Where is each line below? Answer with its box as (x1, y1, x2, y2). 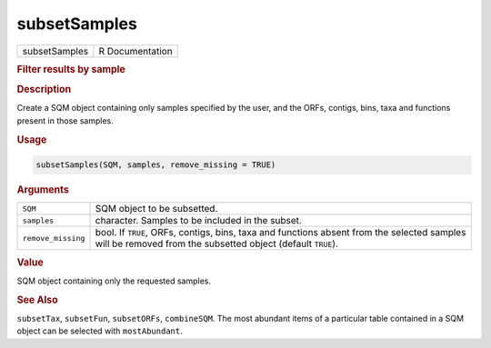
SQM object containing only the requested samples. (16, 275, 211, 286)
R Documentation (98, 45, 173, 57)
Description (16, 83, 72, 95)
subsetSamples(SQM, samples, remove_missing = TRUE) (35, 160, 276, 170)
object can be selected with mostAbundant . (16, 325, 183, 336)
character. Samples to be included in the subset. (95, 214, 302, 227)
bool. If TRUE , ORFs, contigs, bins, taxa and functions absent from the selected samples (95, 226, 466, 239)
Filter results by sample (16, 63, 126, 75)
